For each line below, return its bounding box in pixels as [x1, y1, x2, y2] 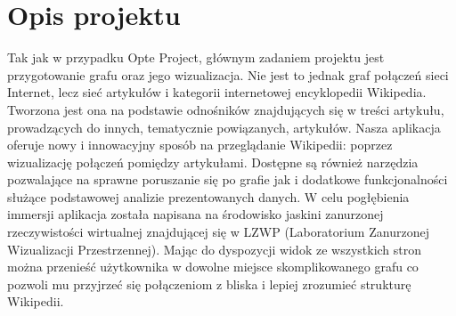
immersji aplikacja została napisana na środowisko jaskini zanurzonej [7, 205, 384, 223]
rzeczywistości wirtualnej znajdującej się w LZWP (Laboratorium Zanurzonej [7, 223, 429, 241]
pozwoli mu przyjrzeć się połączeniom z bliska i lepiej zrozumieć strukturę [7, 274, 411, 293]
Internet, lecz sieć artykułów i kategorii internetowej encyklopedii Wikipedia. [7, 83, 427, 101]
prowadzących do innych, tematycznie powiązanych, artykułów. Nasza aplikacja [7, 117, 441, 136]
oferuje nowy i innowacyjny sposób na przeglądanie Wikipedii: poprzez [7, 135, 393, 154]
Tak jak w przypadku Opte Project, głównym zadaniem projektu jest [7, 48, 385, 67]
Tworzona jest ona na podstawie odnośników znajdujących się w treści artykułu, [7, 100, 444, 118]
